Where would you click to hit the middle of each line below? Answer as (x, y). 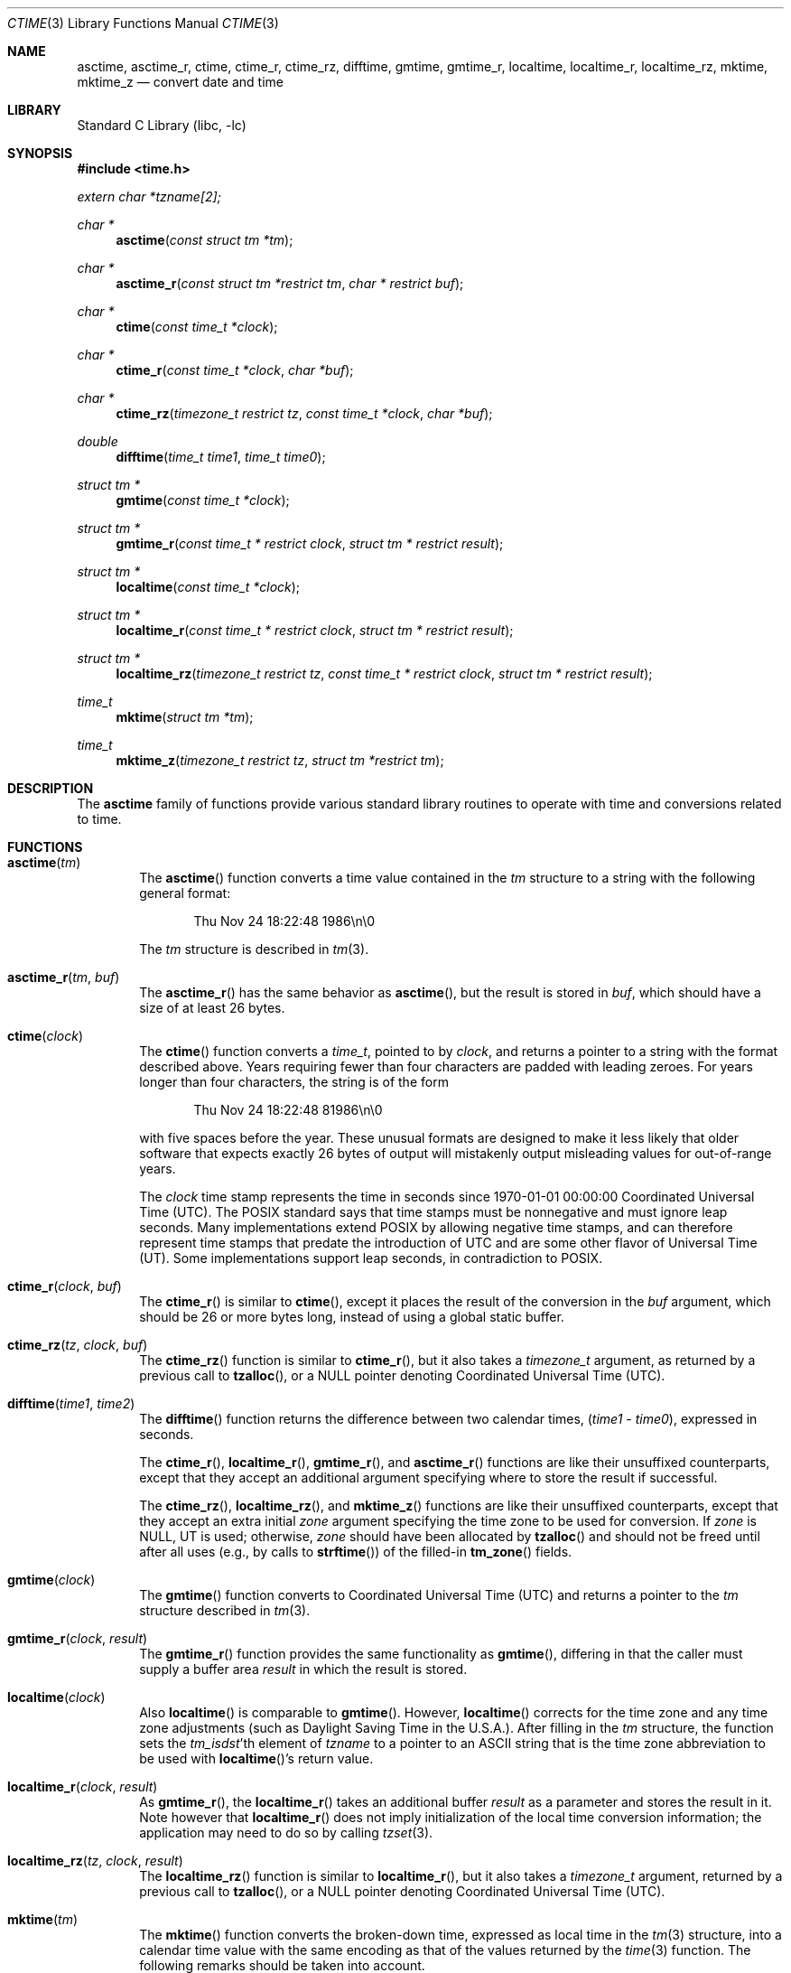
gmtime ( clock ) (51, 1580)
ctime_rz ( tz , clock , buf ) (78, 1345)
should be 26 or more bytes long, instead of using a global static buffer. (352, 1317)
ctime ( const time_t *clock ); (197, 327)
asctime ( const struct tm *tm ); (205, 240)
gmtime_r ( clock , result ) (78, 1638)
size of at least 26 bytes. (212, 1008)
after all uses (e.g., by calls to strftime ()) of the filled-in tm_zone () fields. (356, 1552)
